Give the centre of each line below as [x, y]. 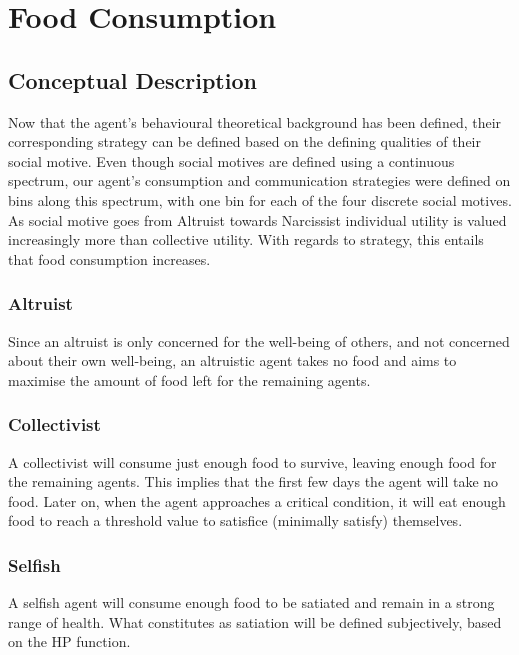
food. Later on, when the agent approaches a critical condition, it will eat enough [257, 500]
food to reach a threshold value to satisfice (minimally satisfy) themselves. [235, 520]
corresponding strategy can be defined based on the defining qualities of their [245, 141]
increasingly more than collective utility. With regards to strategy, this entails [246, 239]
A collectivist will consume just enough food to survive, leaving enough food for [252, 461]
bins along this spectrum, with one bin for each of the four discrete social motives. [260, 199]
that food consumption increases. [109, 258]
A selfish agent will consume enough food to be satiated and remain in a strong [251, 602]
